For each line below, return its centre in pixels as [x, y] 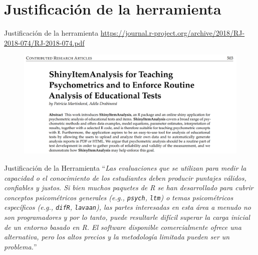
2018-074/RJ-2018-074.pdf [44, 42]
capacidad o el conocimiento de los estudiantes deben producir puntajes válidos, [125, 177]
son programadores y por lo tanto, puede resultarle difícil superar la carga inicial [127, 217]
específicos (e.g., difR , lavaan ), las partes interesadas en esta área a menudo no [127, 207]
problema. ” [21, 246]
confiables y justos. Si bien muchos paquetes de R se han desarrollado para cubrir [129, 187]
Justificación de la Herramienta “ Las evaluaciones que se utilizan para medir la [125, 168]
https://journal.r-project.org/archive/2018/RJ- [173, 33]
